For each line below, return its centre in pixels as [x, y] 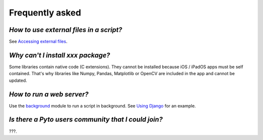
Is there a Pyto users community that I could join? [86, 119]
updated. [18, 80]
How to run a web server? [49, 94]
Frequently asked [45, 13]
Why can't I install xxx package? [60, 55]
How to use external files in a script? [66, 30]
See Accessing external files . [38, 42]
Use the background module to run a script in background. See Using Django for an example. [103, 106]
